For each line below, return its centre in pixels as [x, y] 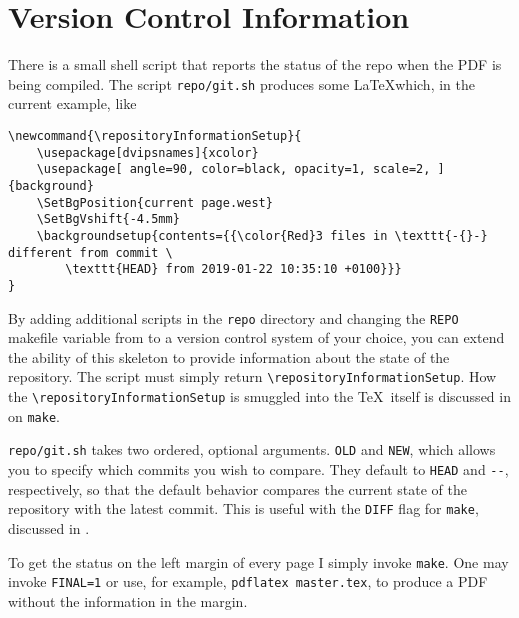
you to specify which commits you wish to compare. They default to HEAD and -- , [258, 469]
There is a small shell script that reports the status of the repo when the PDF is [255, 64]
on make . [34, 415]
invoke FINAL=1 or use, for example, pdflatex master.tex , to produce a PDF [248, 581]
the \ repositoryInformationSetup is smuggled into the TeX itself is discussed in [259, 396]
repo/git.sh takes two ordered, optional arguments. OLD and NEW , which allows [252, 449]
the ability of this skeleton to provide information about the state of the [229, 356]
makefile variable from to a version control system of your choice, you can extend [256, 337]
